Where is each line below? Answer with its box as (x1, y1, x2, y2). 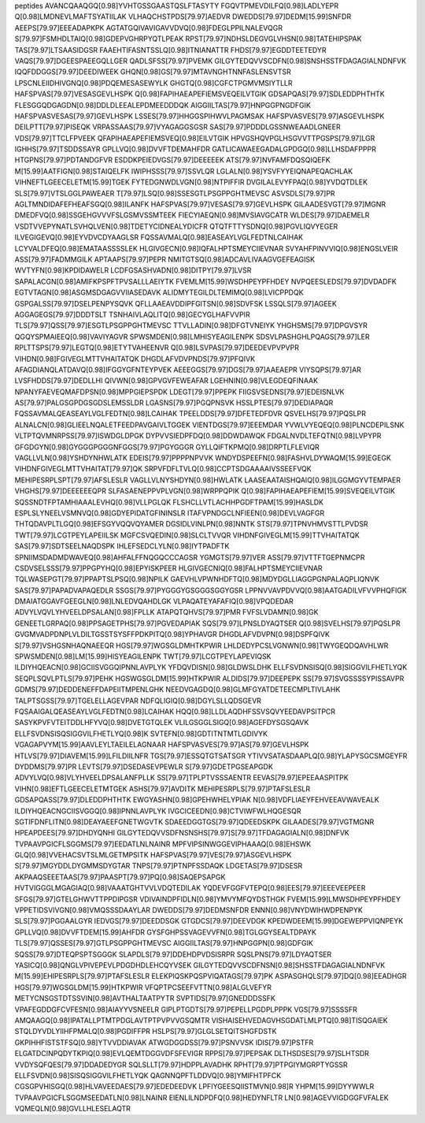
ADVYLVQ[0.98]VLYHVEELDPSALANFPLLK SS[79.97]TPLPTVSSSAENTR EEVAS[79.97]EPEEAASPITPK (14, 773, 349, 783)
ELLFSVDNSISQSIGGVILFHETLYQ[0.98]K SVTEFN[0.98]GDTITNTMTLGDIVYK (14, 729, 268, 738)
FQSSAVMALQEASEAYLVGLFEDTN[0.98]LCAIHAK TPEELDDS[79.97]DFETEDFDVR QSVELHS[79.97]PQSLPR (14, 409, 366, 418)
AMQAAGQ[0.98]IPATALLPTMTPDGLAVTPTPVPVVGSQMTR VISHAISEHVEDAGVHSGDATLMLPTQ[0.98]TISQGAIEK (14, 1015, 389, 1024)
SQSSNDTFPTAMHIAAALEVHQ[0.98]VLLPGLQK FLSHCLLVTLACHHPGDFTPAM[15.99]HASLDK (14, 497, 324, 507)
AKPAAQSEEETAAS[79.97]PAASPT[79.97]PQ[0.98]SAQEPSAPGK (14, 872, 226, 882)
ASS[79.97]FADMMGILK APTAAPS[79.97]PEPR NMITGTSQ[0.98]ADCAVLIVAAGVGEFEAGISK (14, 255, 315, 264)
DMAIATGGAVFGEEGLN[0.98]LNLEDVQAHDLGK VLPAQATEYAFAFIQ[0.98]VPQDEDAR (14, 597, 294, 606)
